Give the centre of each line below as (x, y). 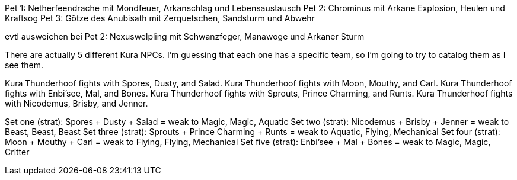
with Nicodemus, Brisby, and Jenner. (76, 103)
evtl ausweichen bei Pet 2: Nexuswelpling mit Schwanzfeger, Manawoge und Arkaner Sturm (185, 36)
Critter (17, 152)
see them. (24, 65)
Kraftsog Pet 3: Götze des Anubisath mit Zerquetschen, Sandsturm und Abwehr (160, 18)
